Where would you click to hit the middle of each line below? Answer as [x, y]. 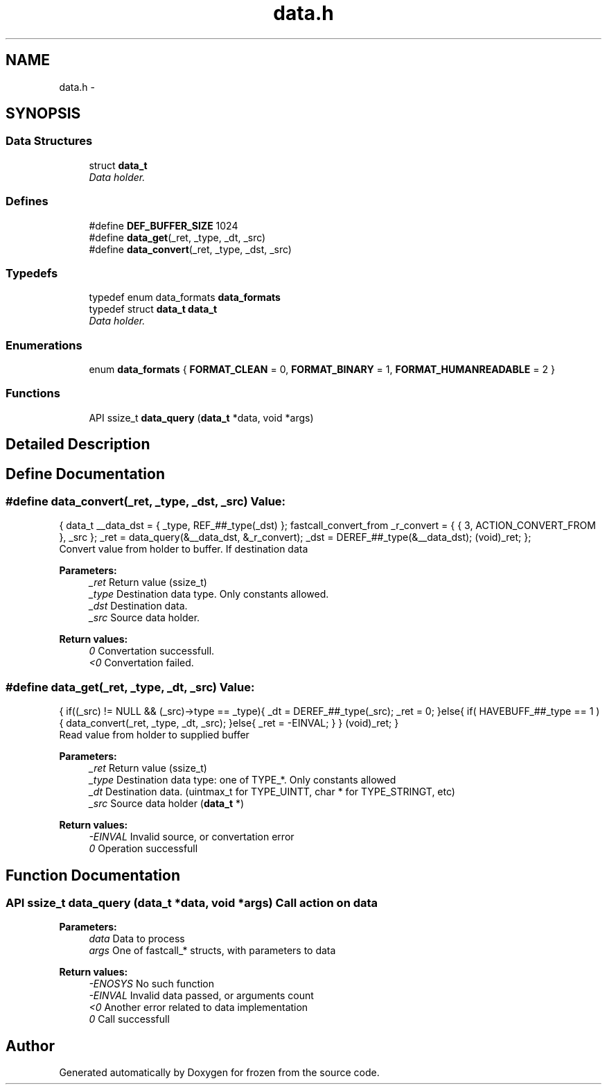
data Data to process [137, 939]
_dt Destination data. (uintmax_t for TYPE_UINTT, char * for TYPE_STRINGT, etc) [272, 792]
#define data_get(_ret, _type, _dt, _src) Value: [130, 687]
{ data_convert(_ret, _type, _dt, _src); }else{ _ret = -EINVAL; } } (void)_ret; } [229, 723]
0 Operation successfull [143, 849]
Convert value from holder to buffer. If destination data [184, 549]
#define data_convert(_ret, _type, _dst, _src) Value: [146, 502]
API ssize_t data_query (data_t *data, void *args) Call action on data [192, 903]
